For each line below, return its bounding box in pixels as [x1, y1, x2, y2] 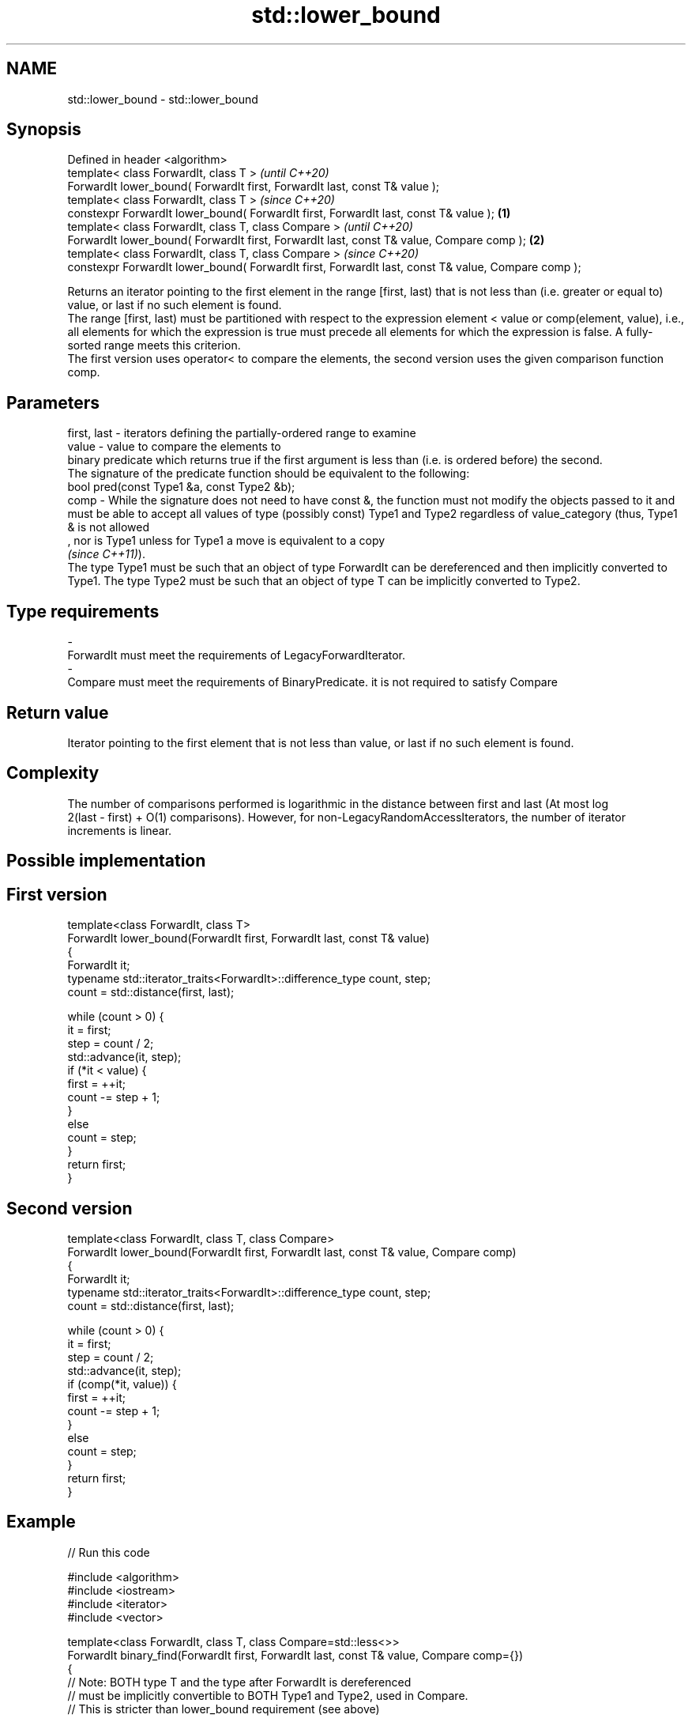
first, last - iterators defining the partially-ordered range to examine [67, 426, 416, 440]
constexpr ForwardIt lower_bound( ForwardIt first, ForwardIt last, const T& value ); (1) [67, 206, 511, 221]
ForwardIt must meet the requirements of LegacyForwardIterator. [67, 648, 406, 663]
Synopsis [6, 119, 81, 140]
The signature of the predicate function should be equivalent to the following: [67, 466, 470, 481]
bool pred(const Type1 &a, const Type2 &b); [67, 480, 295, 494]
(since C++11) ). [67, 547, 145, 561]
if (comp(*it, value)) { [67, 1376, 177, 1391]
